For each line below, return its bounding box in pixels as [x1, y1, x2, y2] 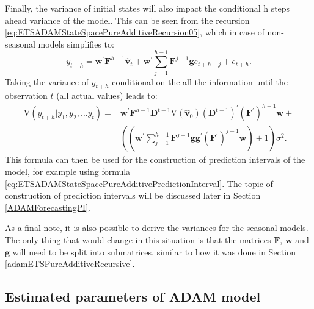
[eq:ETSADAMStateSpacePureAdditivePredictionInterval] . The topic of [5, 177, 273, 190]
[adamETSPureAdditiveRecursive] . [5, 257, 135, 270]
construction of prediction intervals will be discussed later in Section [5, 189, 261, 202]
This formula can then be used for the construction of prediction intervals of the [5, 153, 305, 166]
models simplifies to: [38, 37, 114, 50]
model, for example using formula [5, 165, 131, 178]
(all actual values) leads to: [56, 89, 158, 102]
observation [5, 89, 48, 102]
